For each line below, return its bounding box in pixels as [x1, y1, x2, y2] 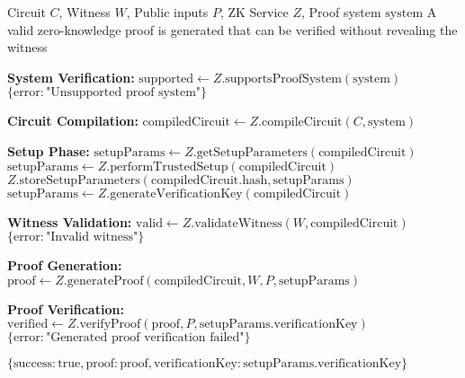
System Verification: [7, 67, 135, 86]
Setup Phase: [7, 141, 90, 160]
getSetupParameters [196, 145, 308, 159]
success [13, 357, 52, 371]
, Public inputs [126, 3, 209, 21]
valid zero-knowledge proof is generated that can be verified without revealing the [7, 20, 458, 39]
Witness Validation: [7, 212, 132, 231]
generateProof [67, 274, 144, 287]
